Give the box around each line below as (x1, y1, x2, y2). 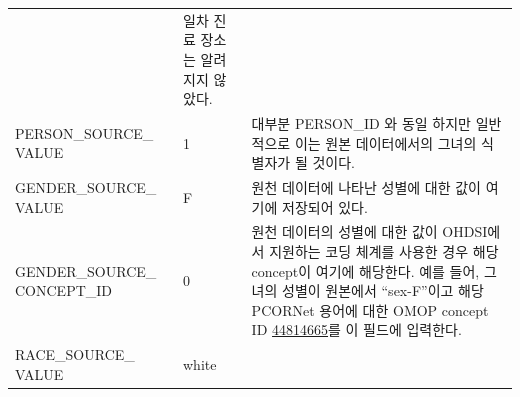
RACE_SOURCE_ (15, 344, 135, 365)
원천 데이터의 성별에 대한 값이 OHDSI (251, 221, 488, 242)
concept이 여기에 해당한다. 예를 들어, (251, 260, 480, 281)
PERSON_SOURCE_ (15, 122, 154, 143)
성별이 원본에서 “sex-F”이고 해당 (282, 280, 484, 301)
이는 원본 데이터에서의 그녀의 (294, 132, 477, 153)
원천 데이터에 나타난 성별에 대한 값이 (251, 177, 481, 197)
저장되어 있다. (282, 196, 368, 217)
